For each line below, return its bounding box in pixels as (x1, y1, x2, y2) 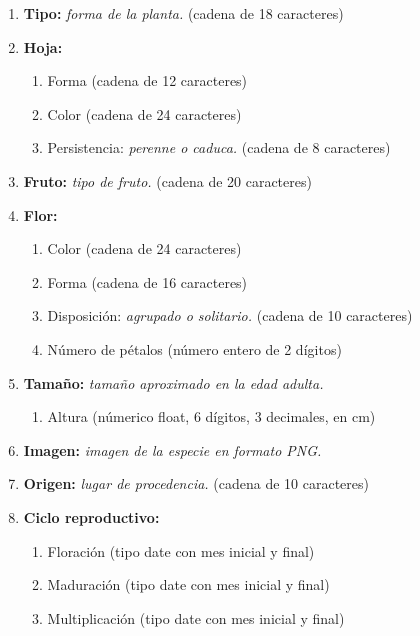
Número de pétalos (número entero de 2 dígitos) (47, 338, 342, 359)
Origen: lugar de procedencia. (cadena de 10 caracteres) (23, 473, 369, 494)
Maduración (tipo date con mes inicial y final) (47, 574, 330, 595)
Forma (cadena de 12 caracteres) (47, 70, 248, 91)
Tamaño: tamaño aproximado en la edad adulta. (23, 372, 324, 393)
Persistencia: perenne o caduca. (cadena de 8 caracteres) (47, 137, 391, 158)
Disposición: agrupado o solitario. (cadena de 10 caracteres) (47, 305, 413, 326)
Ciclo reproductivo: (23, 506, 160, 527)
